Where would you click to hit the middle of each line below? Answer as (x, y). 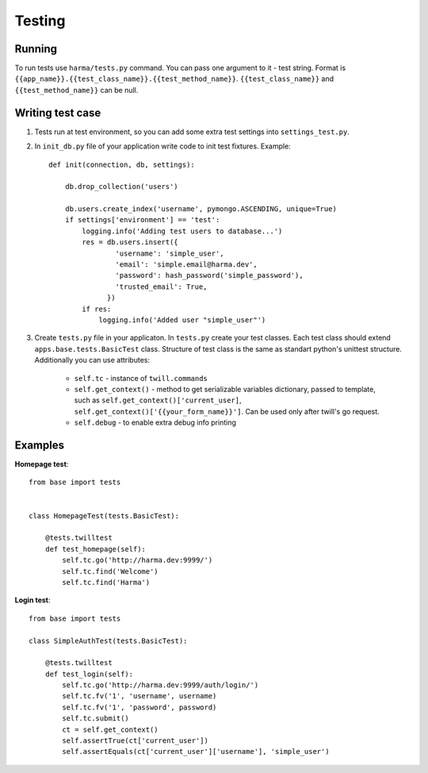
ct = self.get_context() (110, 729)
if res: (97, 309)
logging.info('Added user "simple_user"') (182, 320)
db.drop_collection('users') (121, 187)
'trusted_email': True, (161, 287)
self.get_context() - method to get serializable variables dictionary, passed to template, (225, 389)
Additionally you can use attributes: (92, 360)
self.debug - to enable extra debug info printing (155, 423)
